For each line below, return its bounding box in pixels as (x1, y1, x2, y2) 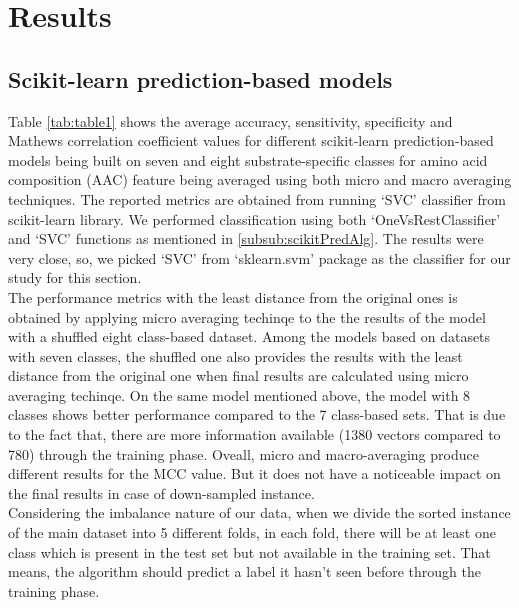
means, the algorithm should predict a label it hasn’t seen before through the (8, 561, 481, 582)
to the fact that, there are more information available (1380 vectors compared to (8, 424, 501, 445)
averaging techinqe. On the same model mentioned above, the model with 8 (8, 384, 471, 405)
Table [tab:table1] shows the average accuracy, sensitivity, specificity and (8, 110, 453, 131)
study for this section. (8, 267, 142, 288)
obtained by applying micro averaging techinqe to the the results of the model (8, 306, 486, 327)
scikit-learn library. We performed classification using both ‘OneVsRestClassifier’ (8, 208, 501, 229)
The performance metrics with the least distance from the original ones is (8, 286, 458, 307)
